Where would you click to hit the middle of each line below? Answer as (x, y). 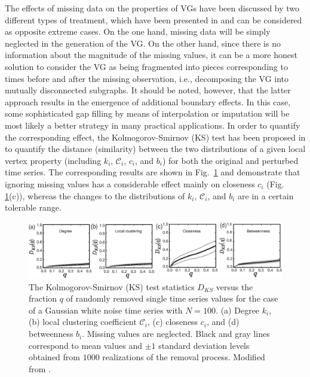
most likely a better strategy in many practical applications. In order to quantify (153, 125)
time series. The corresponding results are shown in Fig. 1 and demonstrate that (153, 172)
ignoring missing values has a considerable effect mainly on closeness (130, 183)
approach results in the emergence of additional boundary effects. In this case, (148, 101)
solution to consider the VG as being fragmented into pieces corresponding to (146, 66)
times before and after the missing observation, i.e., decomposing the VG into (147, 78)
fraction (43, 298)
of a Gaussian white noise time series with (106, 310)
